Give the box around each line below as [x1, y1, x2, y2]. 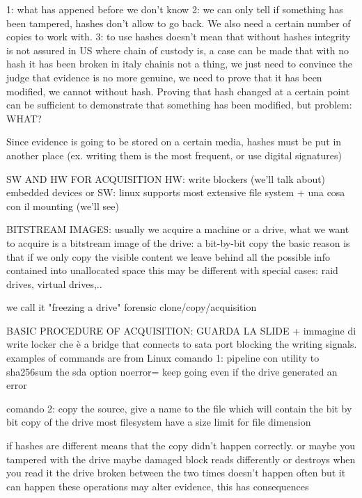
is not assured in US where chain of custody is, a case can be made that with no [6, 42, 349, 57]
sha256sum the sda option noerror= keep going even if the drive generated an [6, 364, 338, 378]
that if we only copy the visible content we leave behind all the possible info [6, 249, 330, 264]
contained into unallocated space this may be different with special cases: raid [6, 263, 338, 278]
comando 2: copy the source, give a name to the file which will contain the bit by [6, 401, 352, 415]
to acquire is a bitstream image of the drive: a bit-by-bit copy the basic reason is [6, 235, 350, 250]
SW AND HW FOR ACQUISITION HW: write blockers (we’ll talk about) [6, 171, 326, 186]
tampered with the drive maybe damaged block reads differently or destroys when [6, 451, 356, 466]
